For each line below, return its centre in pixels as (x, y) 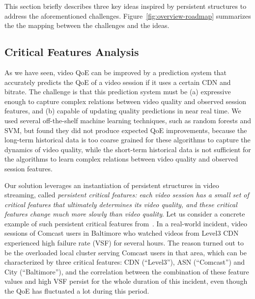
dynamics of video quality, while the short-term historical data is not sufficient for (128, 149)
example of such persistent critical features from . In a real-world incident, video (126, 223)
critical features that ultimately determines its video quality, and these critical (121, 204)
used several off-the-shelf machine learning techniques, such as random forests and (128, 120)
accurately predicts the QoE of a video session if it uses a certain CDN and (118, 82)
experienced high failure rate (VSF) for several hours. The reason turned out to (124, 243)
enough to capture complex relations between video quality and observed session (126, 101)
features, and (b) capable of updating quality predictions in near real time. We (123, 111)
